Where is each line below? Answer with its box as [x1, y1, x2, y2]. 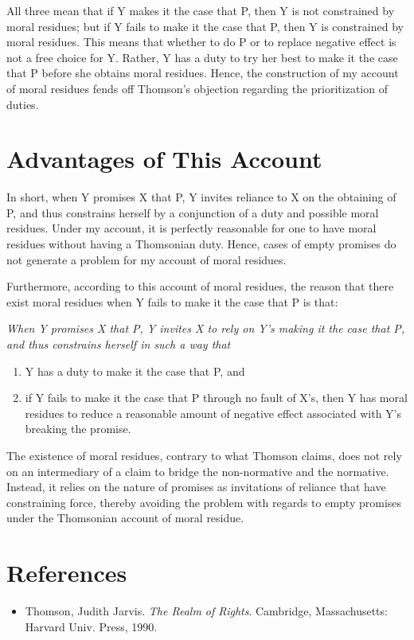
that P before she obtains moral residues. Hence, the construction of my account [6, 64, 399, 81]
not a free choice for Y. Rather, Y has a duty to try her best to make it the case [6, 49, 398, 65]
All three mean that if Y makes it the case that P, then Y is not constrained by [6, 2, 395, 18]
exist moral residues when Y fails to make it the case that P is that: [6, 293, 338, 310]
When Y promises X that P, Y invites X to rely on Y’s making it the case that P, [6, 320, 405, 337]
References [6, 556, 127, 589]
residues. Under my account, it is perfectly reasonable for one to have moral [6, 220, 377, 236]
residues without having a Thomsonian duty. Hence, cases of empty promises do [6, 236, 396, 252]
